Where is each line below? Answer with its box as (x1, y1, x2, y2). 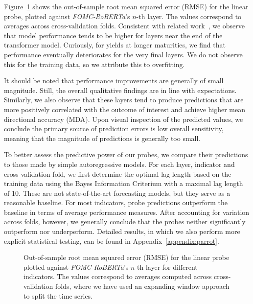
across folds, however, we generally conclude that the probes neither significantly (4, 216, 246, 227)
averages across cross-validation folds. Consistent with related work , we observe (4, 21, 245, 31)
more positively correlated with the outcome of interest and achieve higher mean (4, 104, 246, 114)
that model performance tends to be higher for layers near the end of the (4, 30, 223, 40)
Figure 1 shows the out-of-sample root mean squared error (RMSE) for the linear (4, 1, 249, 11)
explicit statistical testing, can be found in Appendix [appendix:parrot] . (4, 235, 219, 246)
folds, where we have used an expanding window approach (55, 281, 230, 291)
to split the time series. (23, 290, 93, 301)
